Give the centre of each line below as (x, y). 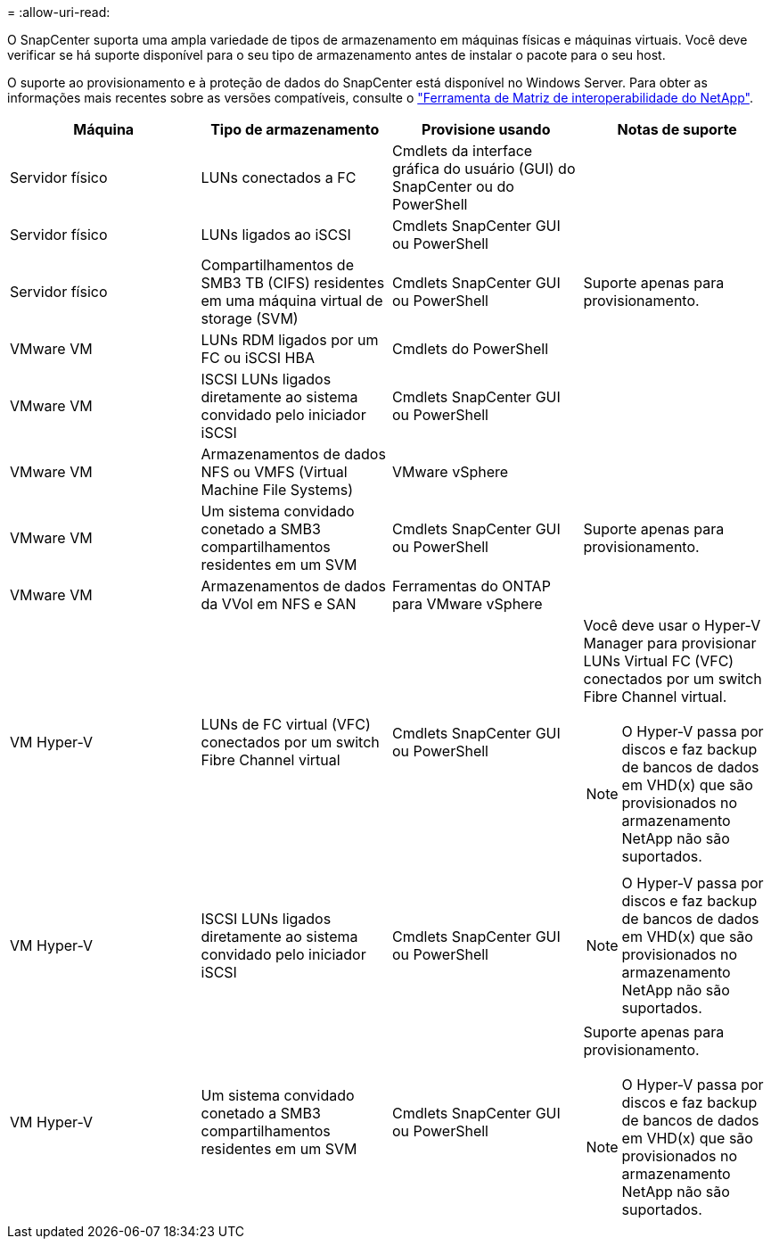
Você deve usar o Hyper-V (672, 625)
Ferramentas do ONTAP (472, 586)
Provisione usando (486, 129)
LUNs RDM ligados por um (290, 340)
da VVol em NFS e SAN (279, 604)
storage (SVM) (250, 318)
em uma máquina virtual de (292, 301)
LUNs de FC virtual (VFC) (286, 724)
